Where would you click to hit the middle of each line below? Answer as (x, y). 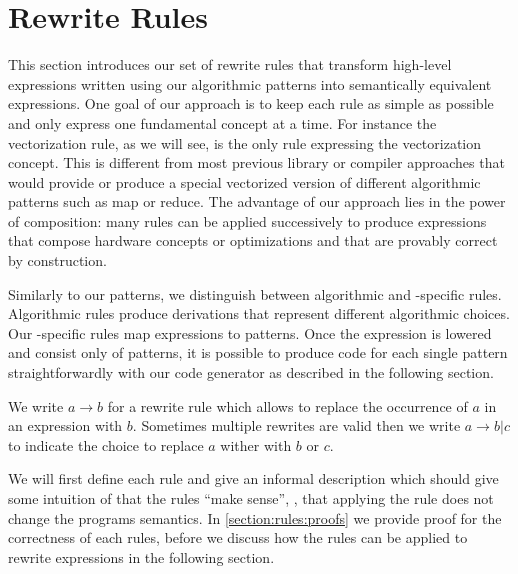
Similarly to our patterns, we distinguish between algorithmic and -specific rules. (255, 293)
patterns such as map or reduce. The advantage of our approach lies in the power (257, 201)
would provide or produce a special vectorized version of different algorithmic (244, 181)
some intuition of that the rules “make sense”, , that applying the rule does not (251, 498)
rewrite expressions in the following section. (141, 556)
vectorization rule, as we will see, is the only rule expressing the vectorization (245, 142)
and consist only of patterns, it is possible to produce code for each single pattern (258, 352)
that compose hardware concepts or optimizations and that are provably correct (253, 240)
